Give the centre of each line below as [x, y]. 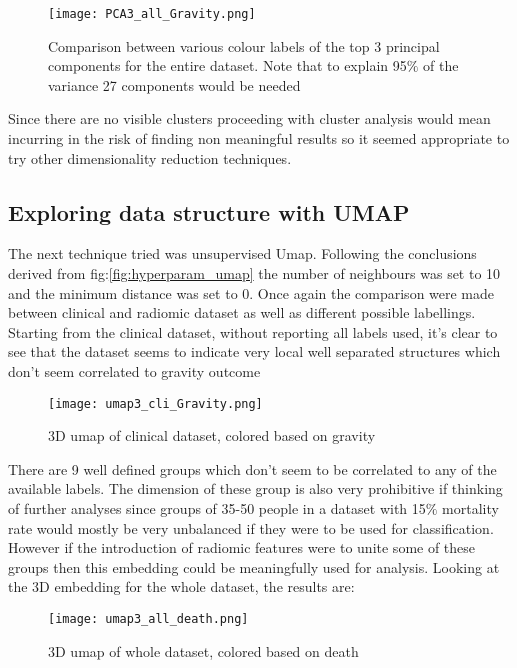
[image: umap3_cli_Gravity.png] [155, 403]
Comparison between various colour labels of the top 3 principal [244, 45]
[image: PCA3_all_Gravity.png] [152, 14]
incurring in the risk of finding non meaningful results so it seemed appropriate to [259, 138]
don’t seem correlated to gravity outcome [134, 370]
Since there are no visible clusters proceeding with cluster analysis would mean [249, 118]
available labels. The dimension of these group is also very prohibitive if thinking [255, 488]
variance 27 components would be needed [174, 84]
